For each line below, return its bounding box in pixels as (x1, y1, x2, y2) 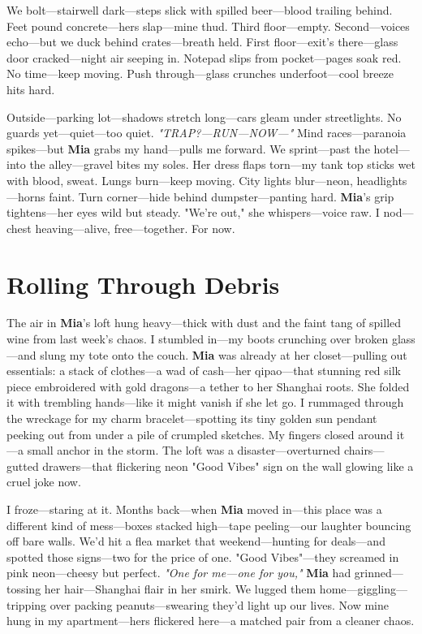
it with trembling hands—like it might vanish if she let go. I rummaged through (6, 394, 404, 411)
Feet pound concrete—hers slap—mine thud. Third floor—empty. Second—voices (6, 17, 410, 34)
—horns (6, 188, 45, 205)
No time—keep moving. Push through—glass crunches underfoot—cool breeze (6, 65, 394, 82)
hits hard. (6, 80, 55, 97)
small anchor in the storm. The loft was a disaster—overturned (27, 442, 341, 459)
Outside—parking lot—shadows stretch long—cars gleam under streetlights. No (6, 108, 402, 125)
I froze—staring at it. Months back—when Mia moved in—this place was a (6, 500, 382, 517)
